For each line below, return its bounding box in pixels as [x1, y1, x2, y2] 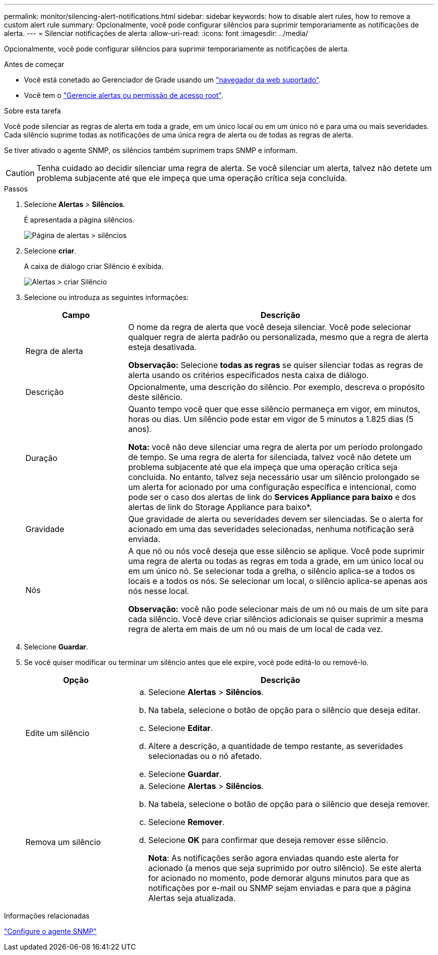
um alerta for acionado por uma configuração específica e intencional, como [128, 482, 416, 492]
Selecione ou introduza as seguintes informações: [24, 293, 189, 301]
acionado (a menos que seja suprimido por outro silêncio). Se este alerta [148, 863, 421, 873]
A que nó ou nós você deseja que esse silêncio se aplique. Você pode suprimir [128, 546, 424, 556]
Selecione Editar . [148, 723, 213, 733]
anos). [128, 424, 152, 434]
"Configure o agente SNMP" [4, 927, 97, 935]
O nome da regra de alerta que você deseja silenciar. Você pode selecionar [128, 322, 411, 332]
